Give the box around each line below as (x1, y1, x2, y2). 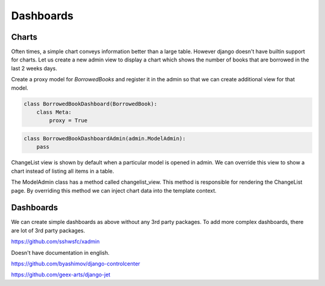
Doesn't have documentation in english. (11, 249, 110, 256)
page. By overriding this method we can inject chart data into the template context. (11, 187, 217, 194)
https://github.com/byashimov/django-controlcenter (11, 260, 141, 267)
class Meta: (36, 109, 72, 116)
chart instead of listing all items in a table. (11, 167, 114, 175)
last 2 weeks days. (11, 64, 57, 72)
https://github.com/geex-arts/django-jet (11, 271, 111, 278)
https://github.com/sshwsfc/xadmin (11, 238, 100, 245)
